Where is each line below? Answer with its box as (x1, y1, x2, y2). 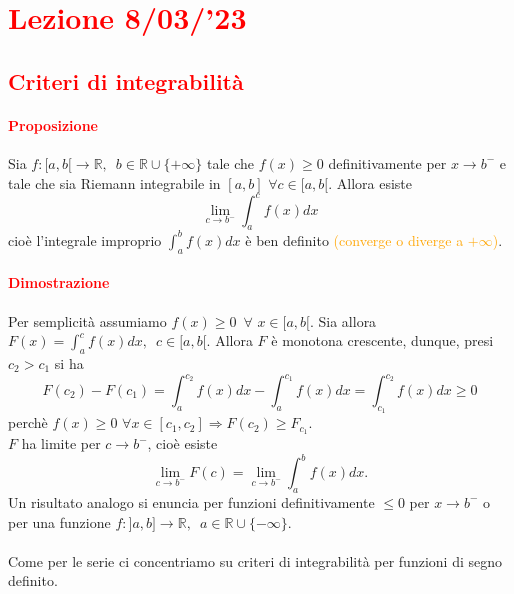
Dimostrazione (8, 272, 110, 293)
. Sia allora (309, 310, 377, 331)
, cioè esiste (147, 433, 218, 454)
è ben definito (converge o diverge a (245, 229, 464, 250)
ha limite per (21, 433, 101, 454)
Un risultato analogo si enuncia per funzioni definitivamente (8, 491, 375, 512)
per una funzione (8, 511, 111, 532)
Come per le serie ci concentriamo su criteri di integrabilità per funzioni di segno (8, 550, 502, 571)
